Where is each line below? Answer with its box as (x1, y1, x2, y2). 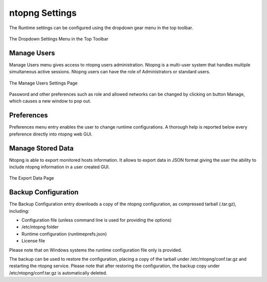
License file (21, 238, 45, 244)
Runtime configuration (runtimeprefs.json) (21, 231, 107, 237)
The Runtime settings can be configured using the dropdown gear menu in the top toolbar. (9, 25, 193, 31)
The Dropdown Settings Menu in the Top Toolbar (9, 36, 109, 42)
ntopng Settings (9, 7, 77, 18)
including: (9, 208, 30, 214)
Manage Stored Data (9, 144, 74, 152)
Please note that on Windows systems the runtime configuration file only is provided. (9, 247, 182, 253)
